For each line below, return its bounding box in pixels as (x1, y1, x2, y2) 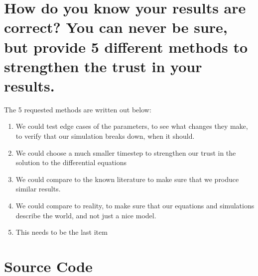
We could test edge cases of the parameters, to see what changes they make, (15, 121, 248, 131)
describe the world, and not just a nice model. (15, 210, 156, 220)
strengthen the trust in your (4, 56, 202, 76)
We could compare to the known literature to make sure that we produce (15, 174, 239, 184)
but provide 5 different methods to (4, 36, 248, 57)
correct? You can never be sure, (4, 17, 228, 37)
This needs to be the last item (15, 227, 108, 237)
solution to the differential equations (15, 157, 127, 168)
